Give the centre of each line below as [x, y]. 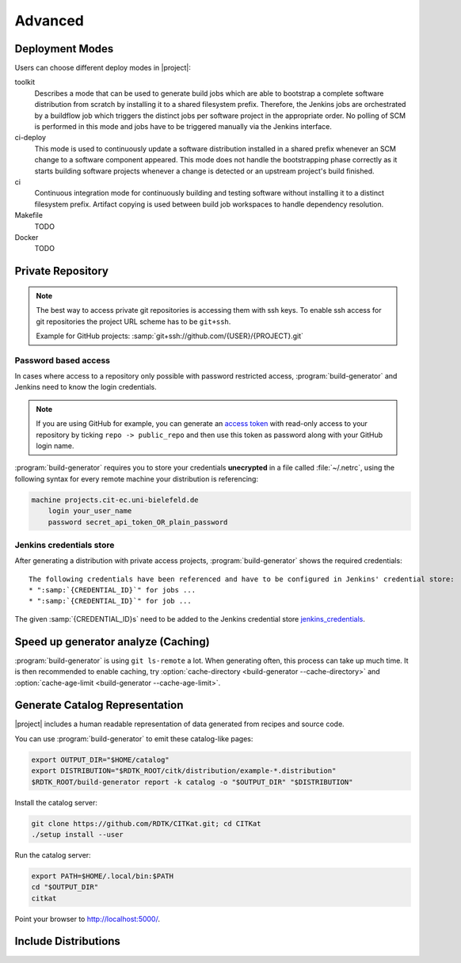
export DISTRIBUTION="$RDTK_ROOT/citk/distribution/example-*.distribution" [184, 771]
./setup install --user [78, 834]
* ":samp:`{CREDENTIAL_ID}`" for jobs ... [112, 590]
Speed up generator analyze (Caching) [112, 641]
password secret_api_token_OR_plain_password [138, 522]
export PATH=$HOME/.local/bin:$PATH [103, 876]
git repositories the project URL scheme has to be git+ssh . [133, 322]
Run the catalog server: [53, 855]
